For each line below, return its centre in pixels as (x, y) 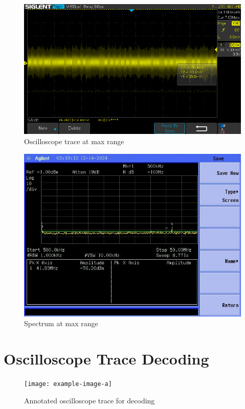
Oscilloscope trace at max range (74, 141)
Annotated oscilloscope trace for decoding (90, 400)
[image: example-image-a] (68, 384)
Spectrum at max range (61, 323)
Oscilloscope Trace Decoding (106, 358)
